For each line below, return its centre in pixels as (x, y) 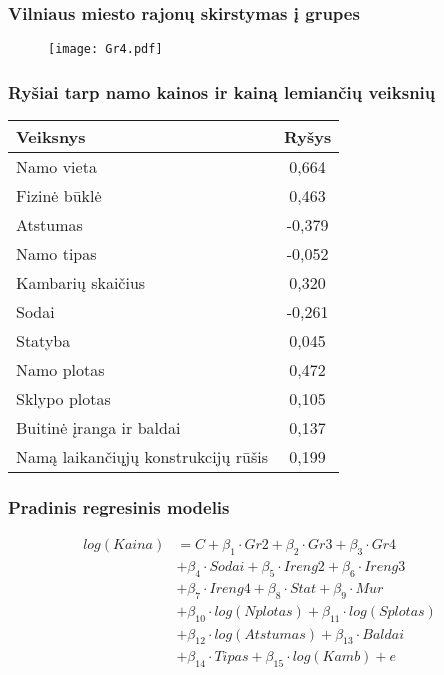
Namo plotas (60, 370)
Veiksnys (51, 137)
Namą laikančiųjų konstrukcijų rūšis (142, 457)
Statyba (43, 341)
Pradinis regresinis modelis (119, 507)
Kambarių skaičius (81, 283)
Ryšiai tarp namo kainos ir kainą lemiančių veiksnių (222, 91)
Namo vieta (56, 167)
